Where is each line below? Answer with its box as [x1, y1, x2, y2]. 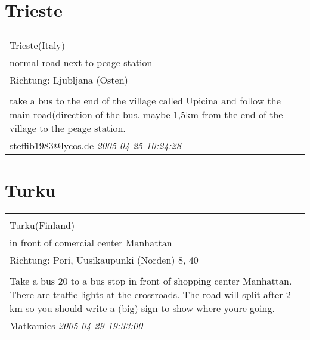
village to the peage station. [10, 121, 126, 135]
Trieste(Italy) [10, 38, 66, 52]
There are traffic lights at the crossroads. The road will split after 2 [10, 288, 291, 302]
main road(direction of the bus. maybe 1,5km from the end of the [10, 107, 283, 122]
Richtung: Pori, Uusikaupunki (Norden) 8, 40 [10, 253, 199, 267]
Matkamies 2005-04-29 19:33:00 [10, 319, 143, 333]
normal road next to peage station [10, 55, 153, 70]
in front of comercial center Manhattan [10, 236, 172, 250]
